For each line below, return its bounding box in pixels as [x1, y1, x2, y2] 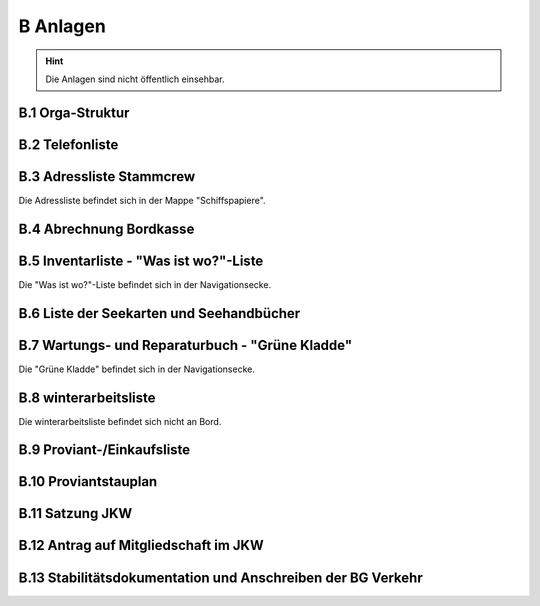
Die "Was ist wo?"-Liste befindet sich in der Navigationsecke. [18, 278, 272, 290]
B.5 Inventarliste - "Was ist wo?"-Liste [18, 252, 264, 269]
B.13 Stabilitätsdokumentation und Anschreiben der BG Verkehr [18, 569, 424, 586]
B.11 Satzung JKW [18, 505, 133, 522]
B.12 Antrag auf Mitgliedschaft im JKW [18, 537, 264, 554]
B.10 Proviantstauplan [18, 473, 158, 490]
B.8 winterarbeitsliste [18, 389, 156, 406]
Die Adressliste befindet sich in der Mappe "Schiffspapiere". [18, 194, 266, 206]
